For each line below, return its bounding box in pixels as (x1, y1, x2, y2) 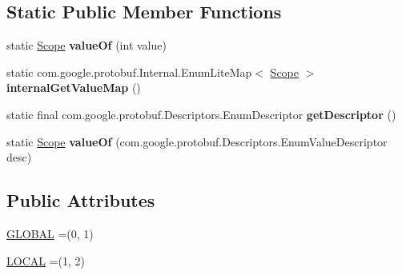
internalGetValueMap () (6, 79, 141, 96)
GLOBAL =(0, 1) (6, 225, 94, 241)
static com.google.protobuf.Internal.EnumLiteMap (6, 63, 252, 80)
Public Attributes (6, 188, 155, 213)
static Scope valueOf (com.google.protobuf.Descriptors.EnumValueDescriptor (6, 133, 388, 149)
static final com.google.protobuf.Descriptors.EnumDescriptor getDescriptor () (6, 106, 396, 122)
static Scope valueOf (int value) (6, 37, 167, 54)
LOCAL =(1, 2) (6, 252, 85, 269)
